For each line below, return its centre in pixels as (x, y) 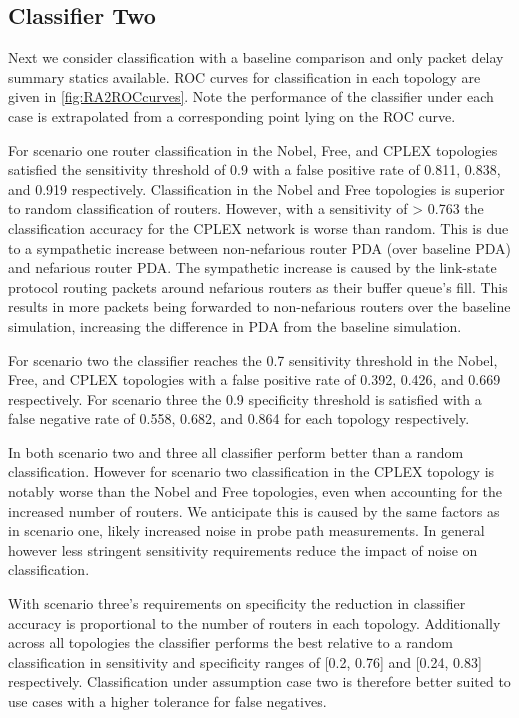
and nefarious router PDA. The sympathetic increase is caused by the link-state (252, 267)
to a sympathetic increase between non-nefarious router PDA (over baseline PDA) (259, 247)
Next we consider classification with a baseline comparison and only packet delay (256, 57)
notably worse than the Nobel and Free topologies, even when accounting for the (255, 491)
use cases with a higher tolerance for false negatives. (167, 701)
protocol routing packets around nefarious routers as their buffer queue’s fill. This (258, 286)
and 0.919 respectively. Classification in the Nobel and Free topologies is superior (256, 188)
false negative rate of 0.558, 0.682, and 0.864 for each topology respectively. (239, 418)
